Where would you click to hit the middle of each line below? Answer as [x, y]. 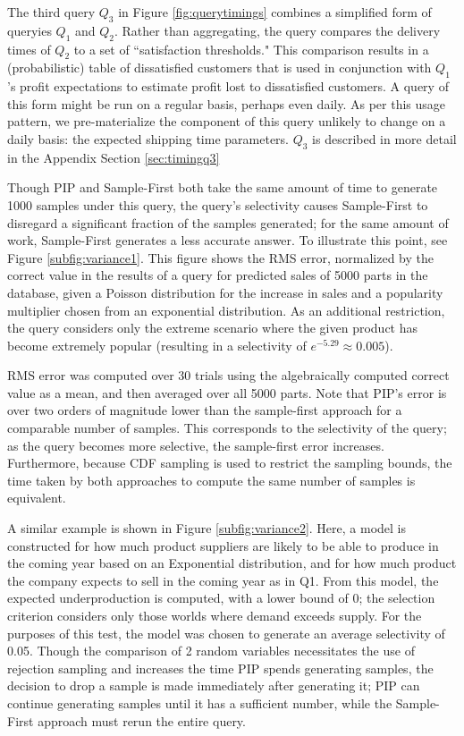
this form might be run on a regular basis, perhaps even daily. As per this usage [227, 103]
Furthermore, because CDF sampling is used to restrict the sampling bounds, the [230, 463]
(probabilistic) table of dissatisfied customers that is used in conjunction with [219, 68]
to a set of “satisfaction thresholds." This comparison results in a [251, 49]
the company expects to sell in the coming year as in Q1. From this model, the [223, 580]
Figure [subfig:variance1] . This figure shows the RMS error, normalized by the [220, 257]
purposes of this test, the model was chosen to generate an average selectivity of [226, 633]
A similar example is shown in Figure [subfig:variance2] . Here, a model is [207, 528]
